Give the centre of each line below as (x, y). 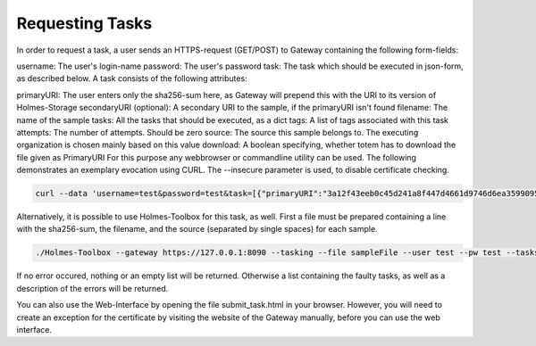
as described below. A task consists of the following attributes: (132, 78)
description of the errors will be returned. (92, 288)
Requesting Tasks (84, 23)
